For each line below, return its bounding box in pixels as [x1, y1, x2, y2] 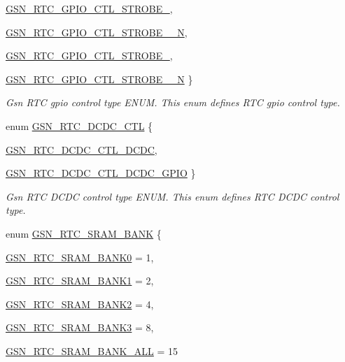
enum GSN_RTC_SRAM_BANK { [6, 226, 162, 240]
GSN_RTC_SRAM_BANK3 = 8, [6, 320, 154, 335]
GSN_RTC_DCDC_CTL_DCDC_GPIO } [6, 166, 196, 180]
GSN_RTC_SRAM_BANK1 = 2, [6, 273, 154, 288]
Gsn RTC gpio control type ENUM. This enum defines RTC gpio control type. [6, 95, 340, 110]
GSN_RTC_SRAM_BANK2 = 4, [6, 296, 154, 311]
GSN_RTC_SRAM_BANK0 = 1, [6, 249, 154, 264]
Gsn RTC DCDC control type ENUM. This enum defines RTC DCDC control [6, 189, 339, 203]
